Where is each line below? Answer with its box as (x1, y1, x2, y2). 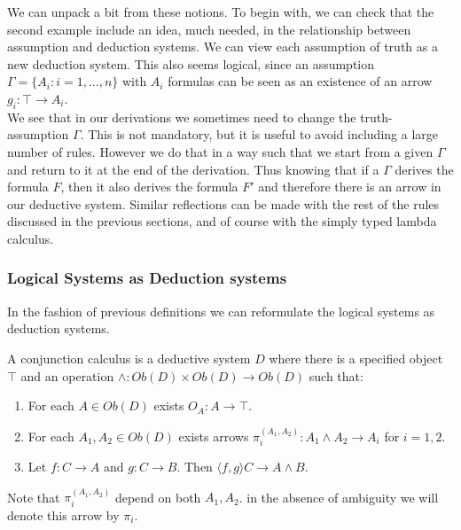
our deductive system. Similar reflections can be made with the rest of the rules (7, 194, 440, 213)
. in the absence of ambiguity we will (238, 487, 439, 506)
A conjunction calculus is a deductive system (7, 348, 251, 367)
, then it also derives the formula (60, 177, 238, 196)
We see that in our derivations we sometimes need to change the (7, 107, 356, 126)
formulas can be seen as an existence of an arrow (168, 72, 433, 90)
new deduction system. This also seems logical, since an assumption (7, 54, 375, 73)
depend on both (114, 487, 201, 506)
